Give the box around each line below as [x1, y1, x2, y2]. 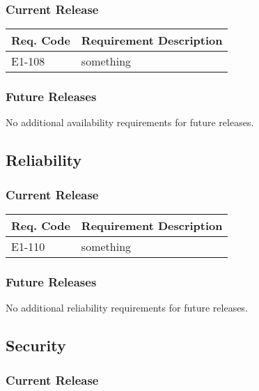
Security [6, 335, 66, 356]
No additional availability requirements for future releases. [6, 115, 254, 130]
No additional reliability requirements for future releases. [6, 300, 248, 315]
